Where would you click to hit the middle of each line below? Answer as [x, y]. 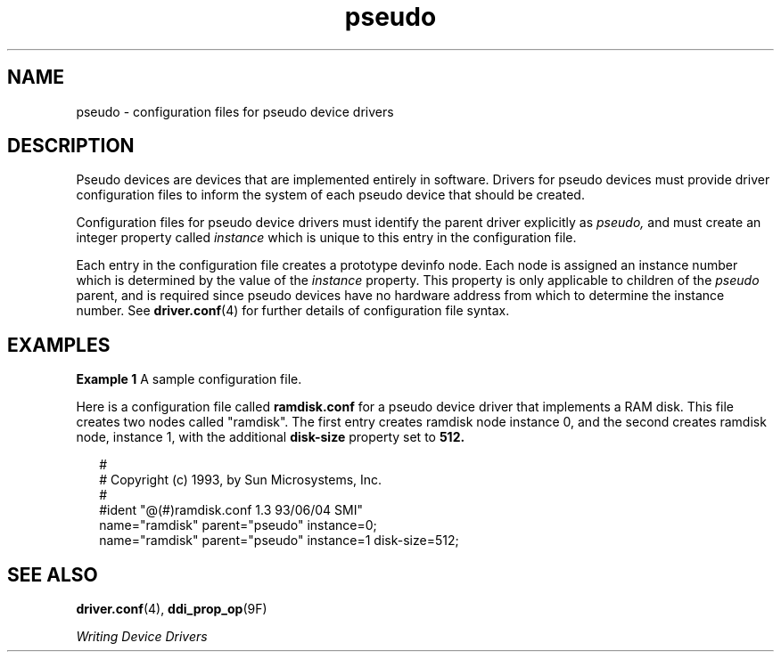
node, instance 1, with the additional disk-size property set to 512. [271, 437]
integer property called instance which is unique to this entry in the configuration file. [326, 238]
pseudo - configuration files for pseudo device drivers [235, 111]
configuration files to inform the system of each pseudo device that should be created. [330, 195]
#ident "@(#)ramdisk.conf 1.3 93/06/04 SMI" [231, 510]
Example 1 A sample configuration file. [189, 379]
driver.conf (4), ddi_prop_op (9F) [172, 609]
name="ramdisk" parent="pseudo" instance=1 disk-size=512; [279, 541]
